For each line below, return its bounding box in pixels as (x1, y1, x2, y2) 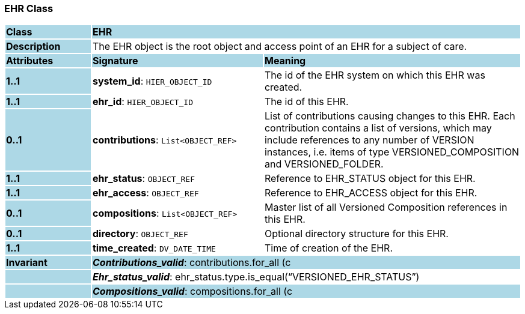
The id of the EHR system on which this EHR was (264, 69, 485, 82)
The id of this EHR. (264, 95, 349, 108)
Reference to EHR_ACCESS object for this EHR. (264, 187, 477, 199)
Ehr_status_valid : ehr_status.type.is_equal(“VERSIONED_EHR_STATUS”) (92, 271, 420, 283)
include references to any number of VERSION (264, 134, 474, 146)
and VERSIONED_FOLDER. (264, 158, 384, 171)
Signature (92, 55, 138, 67)
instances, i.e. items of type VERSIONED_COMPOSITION (264, 146, 520, 159)
